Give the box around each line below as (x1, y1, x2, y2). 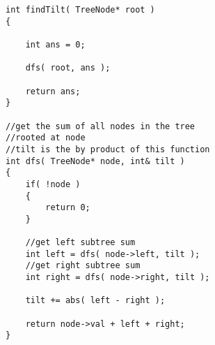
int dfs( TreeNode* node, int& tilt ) (6, 156, 185, 166)
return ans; (25, 86, 81, 96)
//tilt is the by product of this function (6, 144, 210, 154)
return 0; (45, 203, 90, 213)
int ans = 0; (25, 39, 86, 50)
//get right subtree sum (25, 260, 141, 271)
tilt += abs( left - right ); (25, 295, 166, 306)
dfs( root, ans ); (25, 63, 111, 73)
